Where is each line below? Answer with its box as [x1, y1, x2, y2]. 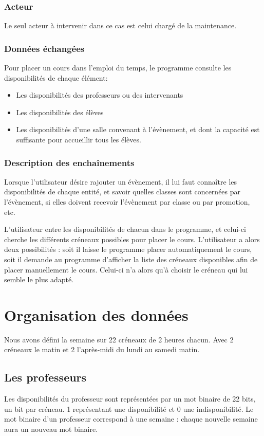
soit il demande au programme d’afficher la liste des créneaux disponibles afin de [4, 253, 258, 264]
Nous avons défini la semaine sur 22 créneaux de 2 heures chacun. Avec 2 [4, 334, 234, 344]
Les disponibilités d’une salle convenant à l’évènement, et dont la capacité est [16, 124, 260, 135]
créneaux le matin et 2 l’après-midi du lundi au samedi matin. [4, 344, 200, 355]
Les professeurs [4, 369, 87, 385]
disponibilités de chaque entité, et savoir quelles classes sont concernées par [4, 186, 241, 197]
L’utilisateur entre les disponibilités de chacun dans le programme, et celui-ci [4, 224, 246, 234]
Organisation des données [4, 304, 188, 325]
